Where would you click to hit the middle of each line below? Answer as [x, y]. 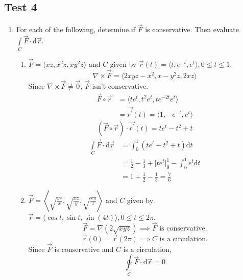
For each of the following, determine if [76, 29]
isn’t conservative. [120, 85]
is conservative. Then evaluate [192, 29]
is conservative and [84, 249]
